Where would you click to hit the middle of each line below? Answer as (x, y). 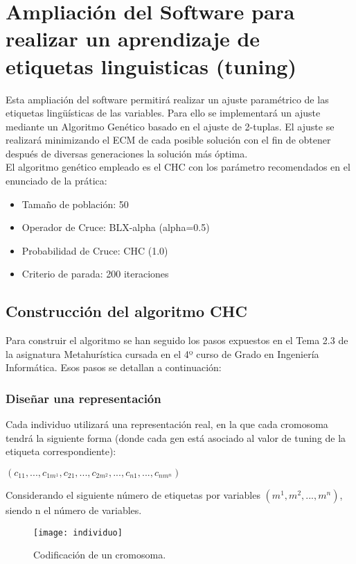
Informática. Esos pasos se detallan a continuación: (114, 367)
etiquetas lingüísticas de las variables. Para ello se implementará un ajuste (163, 113)
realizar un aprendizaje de (133, 39)
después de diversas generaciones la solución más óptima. (127, 153)
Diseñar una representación (83, 398)
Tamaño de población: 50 (75, 204)
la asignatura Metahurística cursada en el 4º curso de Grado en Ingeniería (162, 353)
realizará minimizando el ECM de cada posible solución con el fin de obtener (168, 140)
